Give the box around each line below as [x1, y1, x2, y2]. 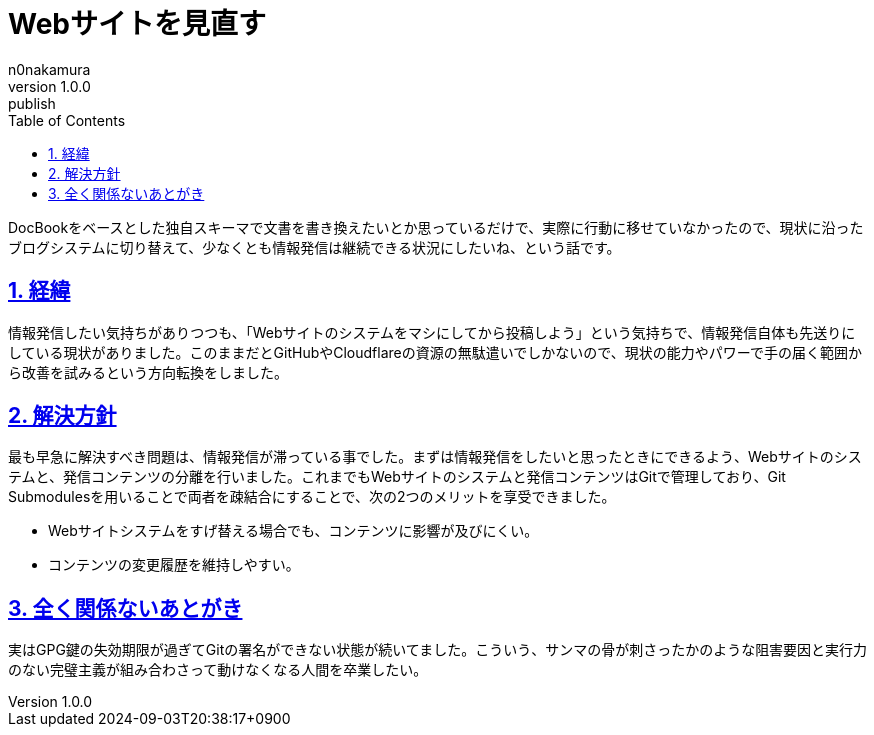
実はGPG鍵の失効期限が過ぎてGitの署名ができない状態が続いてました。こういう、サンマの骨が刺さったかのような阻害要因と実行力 [8, 641, 868, 659]
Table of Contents [8, 111, 126, 129]
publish [8, 94, 56, 112]
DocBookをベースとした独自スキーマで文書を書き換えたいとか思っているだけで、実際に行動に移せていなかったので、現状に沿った [8, 218, 864, 236]
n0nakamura [8, 60, 91, 78]
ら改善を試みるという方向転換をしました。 [8, 363, 288, 381]
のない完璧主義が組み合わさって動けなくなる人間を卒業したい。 [8, 661, 428, 679]
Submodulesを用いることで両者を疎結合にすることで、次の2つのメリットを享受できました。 [8, 488, 616, 506]
